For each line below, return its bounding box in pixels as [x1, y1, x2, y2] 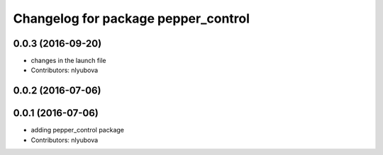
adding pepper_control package [30, 126, 124, 134]
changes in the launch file [30, 57, 106, 65]
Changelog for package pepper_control [13, 11, 250, 26]
